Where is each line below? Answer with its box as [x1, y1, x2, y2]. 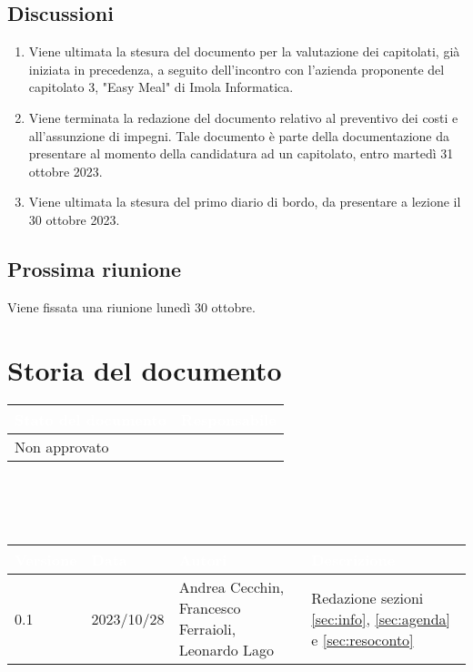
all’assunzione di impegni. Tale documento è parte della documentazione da [28, 126, 449, 145]
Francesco [178, 597, 241, 619]
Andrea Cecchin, [178, 576, 285, 598]
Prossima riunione [7, 254, 181, 282]
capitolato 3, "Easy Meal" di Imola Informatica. [28, 77, 294, 97]
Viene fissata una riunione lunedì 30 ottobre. [7, 297, 256, 316]
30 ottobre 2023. [28, 209, 120, 229]
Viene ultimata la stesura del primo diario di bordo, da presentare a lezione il [28, 192, 461, 211]
